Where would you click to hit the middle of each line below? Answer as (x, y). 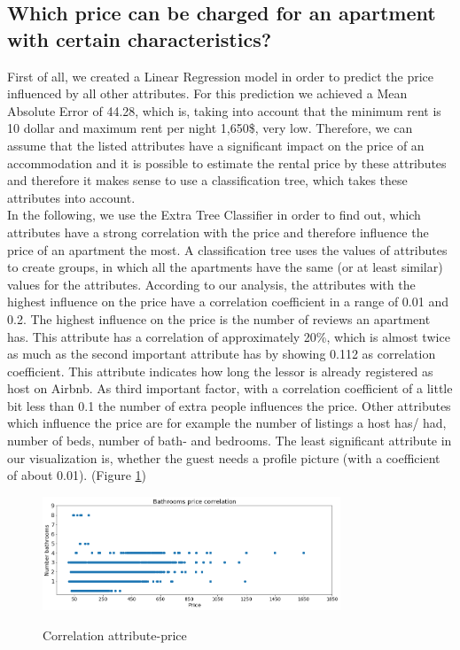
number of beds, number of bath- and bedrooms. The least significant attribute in (230, 441)
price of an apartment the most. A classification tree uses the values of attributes (227, 249)
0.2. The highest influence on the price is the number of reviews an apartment (219, 318)
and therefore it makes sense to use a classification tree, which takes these (207, 180)
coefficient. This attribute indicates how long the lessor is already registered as (220, 371)
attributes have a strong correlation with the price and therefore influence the (218, 232)
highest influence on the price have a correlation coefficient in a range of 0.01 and (228, 302)
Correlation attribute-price (115, 635)
